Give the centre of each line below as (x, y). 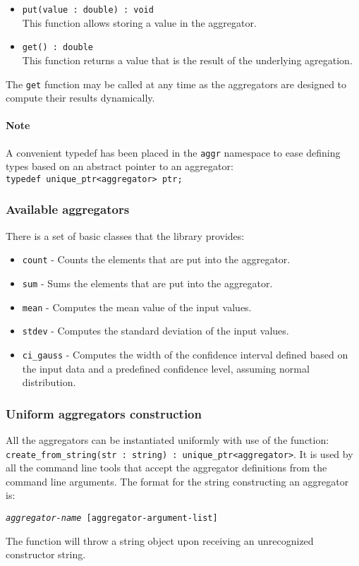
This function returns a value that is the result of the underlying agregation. (187, 60)
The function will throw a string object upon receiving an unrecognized (160, 540)
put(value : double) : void (88, 10)
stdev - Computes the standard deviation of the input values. (156, 331)
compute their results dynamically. (80, 98)
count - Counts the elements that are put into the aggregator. (156, 259)
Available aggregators (68, 209)
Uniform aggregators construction (104, 413)
